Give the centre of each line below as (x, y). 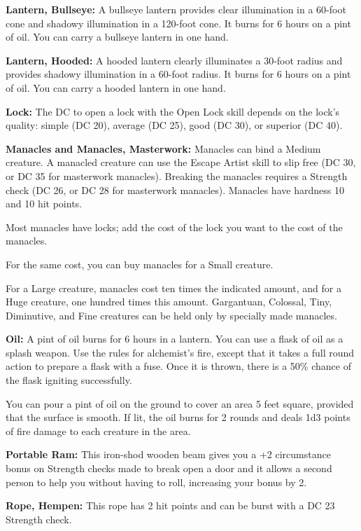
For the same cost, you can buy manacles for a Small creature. (140, 264)
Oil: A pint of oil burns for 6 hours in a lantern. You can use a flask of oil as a (175, 339)
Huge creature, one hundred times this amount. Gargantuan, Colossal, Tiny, (169, 302)
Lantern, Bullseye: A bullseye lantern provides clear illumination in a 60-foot (176, 9)
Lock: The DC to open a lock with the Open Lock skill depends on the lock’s (173, 111)
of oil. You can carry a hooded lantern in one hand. (116, 87)
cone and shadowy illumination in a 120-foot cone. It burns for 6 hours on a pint (178, 23)
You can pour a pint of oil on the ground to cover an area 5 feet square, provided (180, 403)
